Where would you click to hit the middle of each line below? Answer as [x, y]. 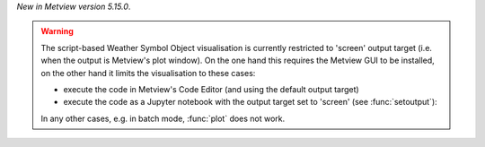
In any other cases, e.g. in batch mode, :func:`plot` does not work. [163, 118]
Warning [57, 31]
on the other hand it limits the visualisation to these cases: [148, 73]
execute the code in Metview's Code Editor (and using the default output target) [211, 89]
